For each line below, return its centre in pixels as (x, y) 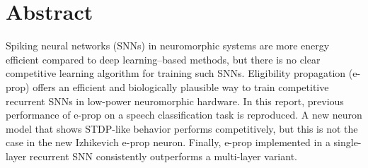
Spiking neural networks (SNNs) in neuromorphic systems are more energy (168, 46)
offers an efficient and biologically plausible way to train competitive (181, 86)
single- (347, 142)
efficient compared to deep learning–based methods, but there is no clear (163, 59)
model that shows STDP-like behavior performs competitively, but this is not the (182, 128)
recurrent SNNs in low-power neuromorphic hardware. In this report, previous (175, 101)
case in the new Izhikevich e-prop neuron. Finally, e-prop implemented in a (168, 142)
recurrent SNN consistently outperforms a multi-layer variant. (163, 156)
